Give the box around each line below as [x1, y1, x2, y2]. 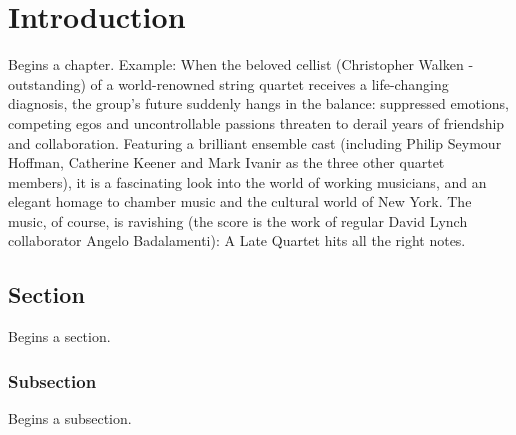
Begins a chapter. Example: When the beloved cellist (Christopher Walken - [8, 54, 474, 75]
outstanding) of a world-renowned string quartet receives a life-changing [8, 73, 449, 94]
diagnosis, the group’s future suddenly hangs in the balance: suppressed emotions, [8, 93, 509, 114]
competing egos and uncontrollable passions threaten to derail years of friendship [8, 112, 505, 133]
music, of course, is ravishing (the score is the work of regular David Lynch [8, 210, 468, 231]
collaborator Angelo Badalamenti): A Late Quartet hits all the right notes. [8, 230, 466, 251]
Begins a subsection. [8, 408, 132, 429]
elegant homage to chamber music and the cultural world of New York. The [8, 191, 472, 212]
